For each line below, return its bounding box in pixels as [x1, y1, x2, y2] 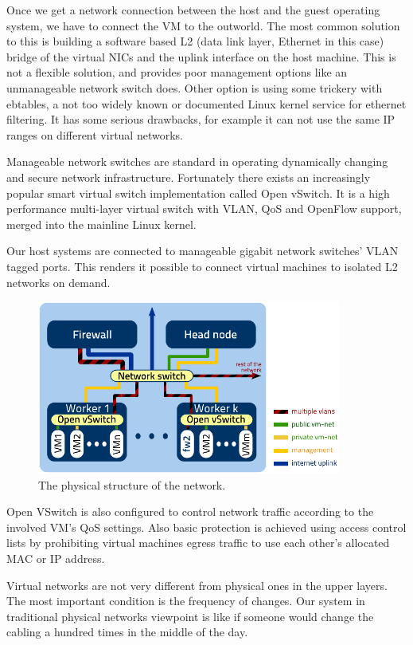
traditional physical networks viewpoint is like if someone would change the [6, 608, 374, 624]
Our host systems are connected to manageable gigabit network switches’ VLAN [6, 242, 399, 259]
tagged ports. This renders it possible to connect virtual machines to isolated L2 [6, 258, 398, 274]
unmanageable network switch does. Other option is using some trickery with [6, 79, 383, 96]
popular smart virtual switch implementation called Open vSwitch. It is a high [6, 184, 390, 201]
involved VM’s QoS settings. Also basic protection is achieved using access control [6, 518, 407, 535]
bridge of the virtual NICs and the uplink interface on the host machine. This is [6, 48, 396, 65]
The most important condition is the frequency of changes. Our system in [6, 592, 365, 609]
